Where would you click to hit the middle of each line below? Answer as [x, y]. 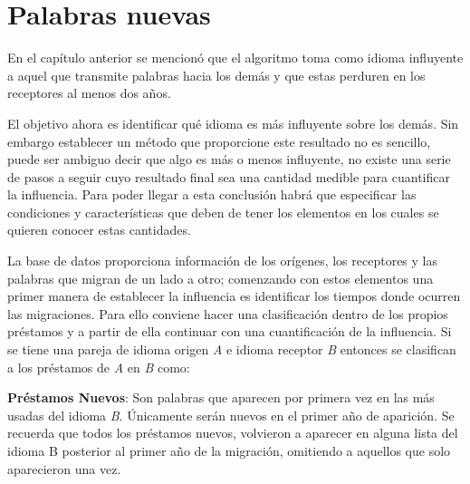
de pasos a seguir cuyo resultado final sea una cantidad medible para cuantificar [229, 176]
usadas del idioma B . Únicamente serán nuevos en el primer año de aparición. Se [231, 415]
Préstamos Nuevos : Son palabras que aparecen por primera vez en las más [221, 397]
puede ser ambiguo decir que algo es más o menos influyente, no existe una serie [229, 159]
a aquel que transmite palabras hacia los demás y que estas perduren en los [216, 75]
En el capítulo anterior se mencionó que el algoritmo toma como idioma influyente [235, 58]
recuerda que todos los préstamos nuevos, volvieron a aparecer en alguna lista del [233, 433]
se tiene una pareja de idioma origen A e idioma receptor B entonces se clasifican [232, 349]
